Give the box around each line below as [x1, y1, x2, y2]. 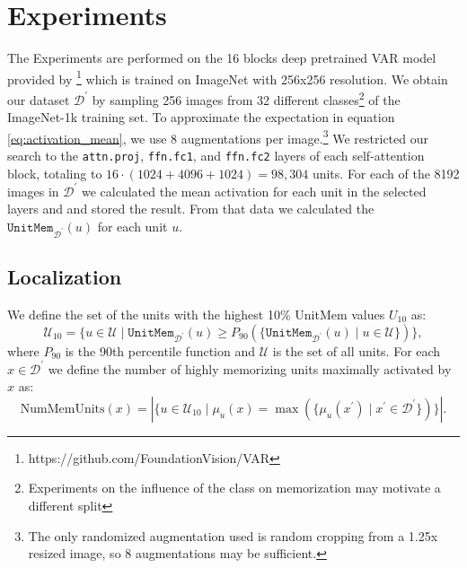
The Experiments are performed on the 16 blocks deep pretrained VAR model [7, 48, 436, 67]
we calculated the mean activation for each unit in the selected [81, 181, 427, 200]
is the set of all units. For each [272, 341, 441, 360]
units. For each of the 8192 [312, 163, 460, 182]
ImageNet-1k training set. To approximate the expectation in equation [7, 108, 395, 127]
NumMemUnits [20, 402, 105, 415]
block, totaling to [7, 163, 102, 182]
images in [7, 181, 59, 200]
